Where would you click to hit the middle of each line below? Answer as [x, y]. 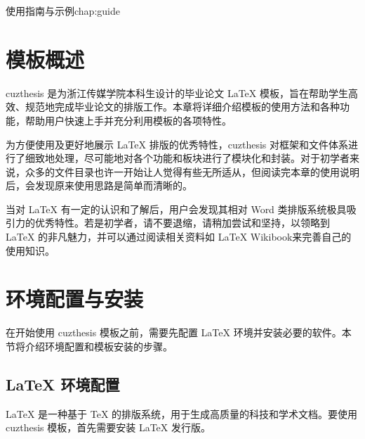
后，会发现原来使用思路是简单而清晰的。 [99, 185]
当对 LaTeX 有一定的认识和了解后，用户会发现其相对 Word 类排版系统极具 [176, 209]
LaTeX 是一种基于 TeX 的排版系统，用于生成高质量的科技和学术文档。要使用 [182, 413]
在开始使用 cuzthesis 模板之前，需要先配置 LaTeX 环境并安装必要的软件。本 [179, 332]
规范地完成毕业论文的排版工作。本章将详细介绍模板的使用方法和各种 [182, 107]
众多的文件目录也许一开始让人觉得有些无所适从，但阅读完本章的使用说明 [192, 171]
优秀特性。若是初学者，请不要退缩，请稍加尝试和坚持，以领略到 [182, 223]
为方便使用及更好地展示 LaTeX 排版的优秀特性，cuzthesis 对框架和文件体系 [177, 144]
